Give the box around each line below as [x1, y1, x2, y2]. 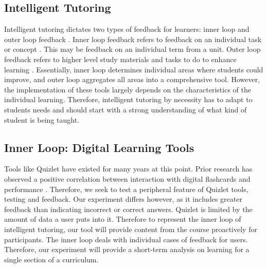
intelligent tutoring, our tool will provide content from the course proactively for [4, 223, 257, 234]
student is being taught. [4, 114, 80, 125]
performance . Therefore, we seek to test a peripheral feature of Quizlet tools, [4, 183, 248, 194]
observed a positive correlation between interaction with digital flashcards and [4, 173, 251, 184]
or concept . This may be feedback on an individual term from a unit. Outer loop [4, 44, 261, 54]
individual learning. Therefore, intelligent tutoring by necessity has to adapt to [4, 94, 253, 105]
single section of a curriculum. [4, 254, 99, 264]
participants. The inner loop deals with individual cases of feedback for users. [4, 234, 248, 244]
